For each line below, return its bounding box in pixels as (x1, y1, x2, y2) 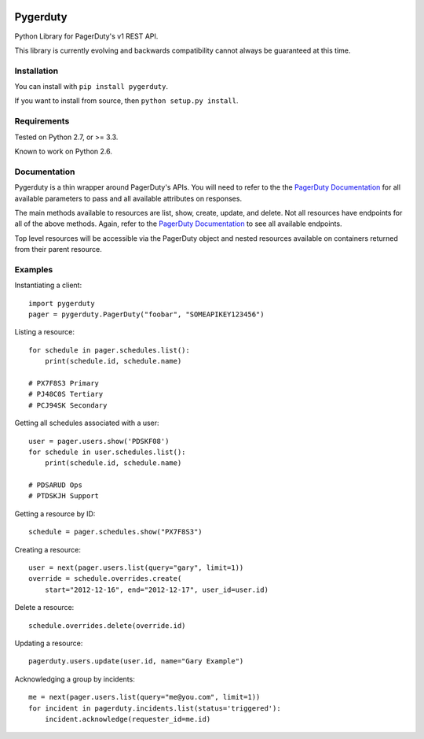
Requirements (14, 116, 70, 127)
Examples (14, 264, 53, 275)
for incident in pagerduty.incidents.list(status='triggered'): (28, 704, 282, 712)
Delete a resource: (14, 603, 75, 612)
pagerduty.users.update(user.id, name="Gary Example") (28, 657, 244, 666)
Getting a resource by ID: (14, 508, 96, 519)
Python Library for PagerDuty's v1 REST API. (14, 31, 159, 41)
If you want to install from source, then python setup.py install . (14, 96, 239, 105)
